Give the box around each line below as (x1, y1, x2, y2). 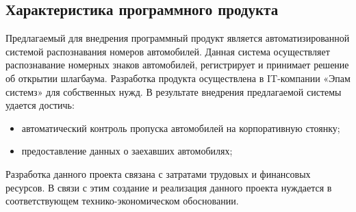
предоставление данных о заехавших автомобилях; (21, 144, 233, 158)
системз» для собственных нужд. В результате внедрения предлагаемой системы (5, 84, 342, 98)
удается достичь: (5, 98, 75, 112)
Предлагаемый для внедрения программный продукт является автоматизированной (5, 31, 350, 45)
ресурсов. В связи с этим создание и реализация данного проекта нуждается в (5, 180, 332, 194)
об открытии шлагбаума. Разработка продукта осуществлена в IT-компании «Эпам (5, 70, 351, 85)
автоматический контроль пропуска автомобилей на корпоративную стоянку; (21, 120, 340, 135)
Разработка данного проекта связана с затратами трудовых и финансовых (5, 166, 311, 181)
